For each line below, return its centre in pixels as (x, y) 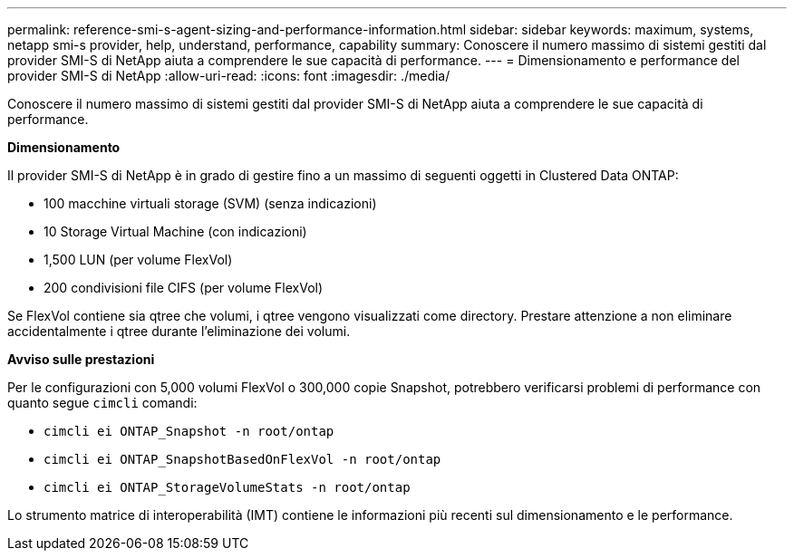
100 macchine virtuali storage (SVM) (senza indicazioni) (210, 203)
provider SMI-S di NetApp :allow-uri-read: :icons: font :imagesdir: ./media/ (229, 76)
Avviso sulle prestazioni (81, 359)
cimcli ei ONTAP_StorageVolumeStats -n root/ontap (227, 487)
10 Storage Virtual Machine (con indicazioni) (175, 231)
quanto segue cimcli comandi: (102, 403)
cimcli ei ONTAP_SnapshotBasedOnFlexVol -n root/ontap (242, 459)
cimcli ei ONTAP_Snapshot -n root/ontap (189, 431)
